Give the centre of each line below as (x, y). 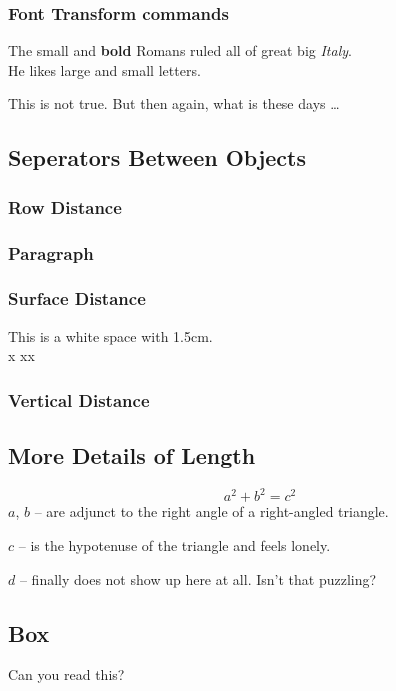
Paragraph (51, 252)
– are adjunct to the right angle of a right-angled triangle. (211, 511)
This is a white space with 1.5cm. (110, 335)
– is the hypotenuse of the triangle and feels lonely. (174, 545)
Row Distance (65, 206)
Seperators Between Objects (157, 157)
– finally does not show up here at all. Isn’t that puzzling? (198, 578)
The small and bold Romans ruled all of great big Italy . (180, 50)
